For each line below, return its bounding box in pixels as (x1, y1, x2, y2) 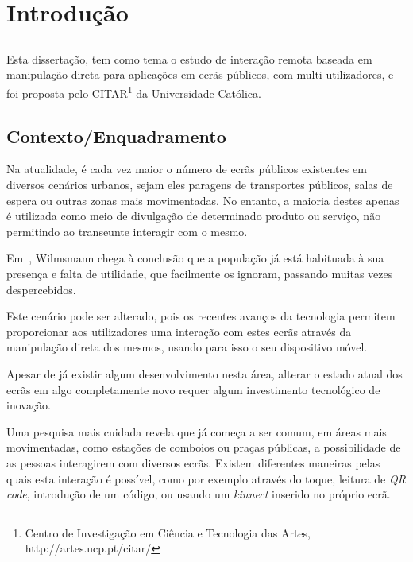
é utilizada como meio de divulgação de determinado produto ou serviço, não (6, 207, 381, 224)
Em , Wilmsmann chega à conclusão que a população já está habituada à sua (6, 250, 384, 266)
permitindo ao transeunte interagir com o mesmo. (6, 223, 248, 239)
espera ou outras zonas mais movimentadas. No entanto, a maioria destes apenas (6, 192, 399, 208)
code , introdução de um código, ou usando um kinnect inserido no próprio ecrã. (6, 486, 391, 502)
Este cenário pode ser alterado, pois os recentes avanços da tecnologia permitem (6, 308, 396, 324)
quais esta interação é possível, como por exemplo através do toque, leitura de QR (6, 470, 406, 486)
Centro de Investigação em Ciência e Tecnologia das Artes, (25, 524, 311, 541)
